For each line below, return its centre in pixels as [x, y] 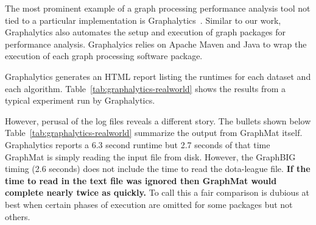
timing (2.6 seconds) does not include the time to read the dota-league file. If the [158, 169]
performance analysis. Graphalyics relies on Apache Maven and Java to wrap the [156, 44]
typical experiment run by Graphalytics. [80, 100]
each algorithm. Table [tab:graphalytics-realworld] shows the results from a [146, 88]
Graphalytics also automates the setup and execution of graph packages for [146, 32]
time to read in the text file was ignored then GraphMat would [141, 180]
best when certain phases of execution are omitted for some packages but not [149, 204]
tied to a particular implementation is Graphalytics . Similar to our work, [143, 20]
